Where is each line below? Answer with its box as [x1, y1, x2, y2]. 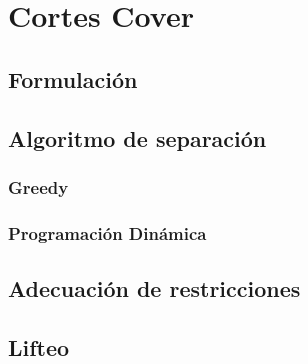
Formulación [8, 63, 138, 94]
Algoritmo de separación [8, 122, 267, 153]
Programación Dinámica [8, 220, 207, 245]
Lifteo [8, 331, 70, 362]
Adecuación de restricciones [8, 273, 301, 304]
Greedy [8, 174, 69, 199]
